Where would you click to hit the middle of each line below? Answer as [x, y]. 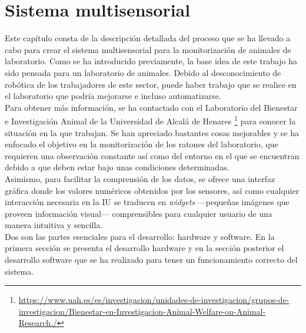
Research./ [38, 323]
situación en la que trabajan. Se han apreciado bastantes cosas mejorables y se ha [152, 132]
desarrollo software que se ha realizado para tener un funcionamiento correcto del [151, 260]
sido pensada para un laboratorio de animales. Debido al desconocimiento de [143, 72]
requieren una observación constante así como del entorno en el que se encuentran [152, 155]
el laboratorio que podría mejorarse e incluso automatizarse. [113, 96]
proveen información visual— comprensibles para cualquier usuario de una [139, 213]
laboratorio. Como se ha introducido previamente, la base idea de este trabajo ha [151, 61]
